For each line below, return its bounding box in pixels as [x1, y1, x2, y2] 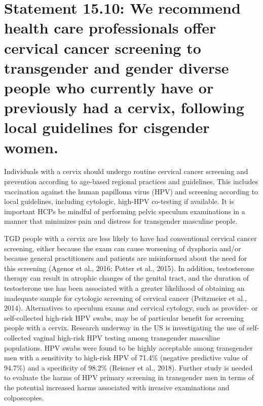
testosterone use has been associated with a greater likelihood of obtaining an [4, 282, 245, 293]
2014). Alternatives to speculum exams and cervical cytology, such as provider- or [4, 302, 258, 313]
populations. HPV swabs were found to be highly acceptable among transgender [4, 342, 253, 353]
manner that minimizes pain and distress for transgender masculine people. [4, 216, 238, 226]
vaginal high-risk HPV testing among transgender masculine [33, 332, 220, 343]
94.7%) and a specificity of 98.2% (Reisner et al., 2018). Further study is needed [4, 362, 253, 373]
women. [4, 137, 58, 157]
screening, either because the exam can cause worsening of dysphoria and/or [4, 243, 241, 253]
